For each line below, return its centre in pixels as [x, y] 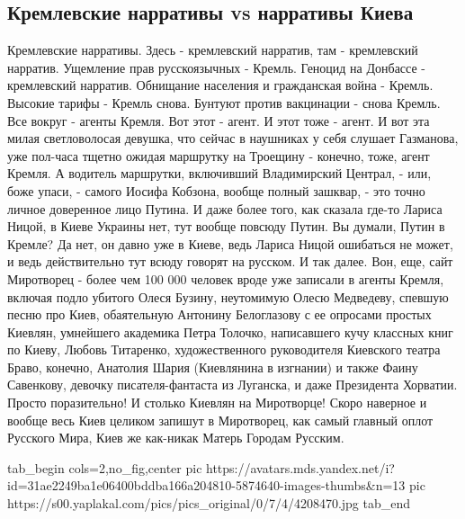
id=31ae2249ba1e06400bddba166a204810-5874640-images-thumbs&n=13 [206, 485]
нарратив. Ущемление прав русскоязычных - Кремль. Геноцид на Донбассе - [216, 67]
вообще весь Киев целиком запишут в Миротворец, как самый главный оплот [220, 420]
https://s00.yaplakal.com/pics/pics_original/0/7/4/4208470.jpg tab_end [209, 503]
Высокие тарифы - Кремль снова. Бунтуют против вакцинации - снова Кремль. [224, 102]
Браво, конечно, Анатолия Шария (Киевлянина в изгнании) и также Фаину [213, 367]
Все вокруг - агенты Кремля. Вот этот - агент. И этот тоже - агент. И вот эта [219, 120]
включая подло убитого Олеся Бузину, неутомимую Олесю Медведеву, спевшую [228, 296]
